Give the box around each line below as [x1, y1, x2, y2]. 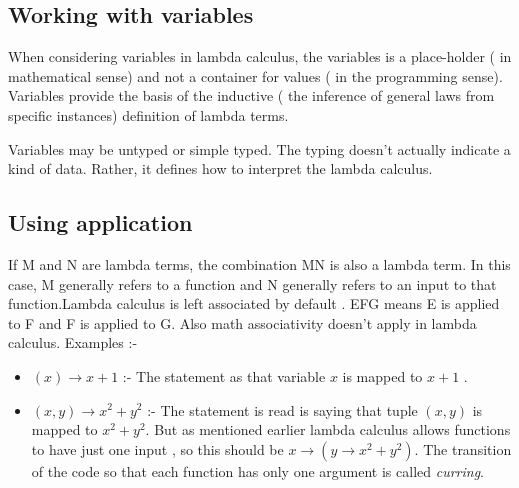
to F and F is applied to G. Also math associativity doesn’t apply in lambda [8, 312, 477, 333]
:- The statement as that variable [122, 365, 326, 386]
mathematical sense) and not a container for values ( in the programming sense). [8, 65, 503, 86]
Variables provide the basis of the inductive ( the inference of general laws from [8, 85, 495, 106]
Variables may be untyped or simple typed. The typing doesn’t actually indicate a [8, 138, 511, 159]
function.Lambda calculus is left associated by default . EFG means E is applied [8, 293, 500, 314]
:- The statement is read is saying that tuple [147, 399, 418, 420]
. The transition [414, 438, 512, 459]
